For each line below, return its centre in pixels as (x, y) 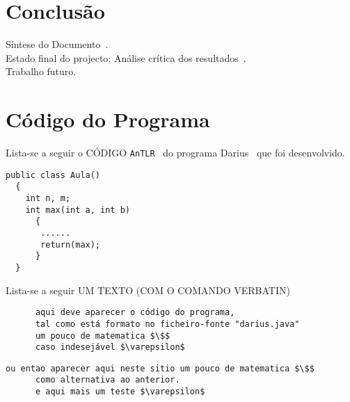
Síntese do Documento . (57, 44)
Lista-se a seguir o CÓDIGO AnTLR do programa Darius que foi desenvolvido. (175, 153)
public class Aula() (53, 175)
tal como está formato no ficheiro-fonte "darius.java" (167, 324)
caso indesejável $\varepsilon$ (110, 347)
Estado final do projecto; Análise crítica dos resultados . (126, 57)
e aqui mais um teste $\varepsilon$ (120, 392)
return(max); (71, 244)
